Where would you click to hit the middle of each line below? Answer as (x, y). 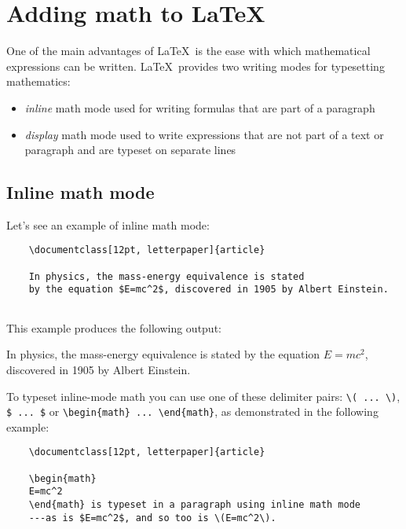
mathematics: (38, 81)
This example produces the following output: (114, 327)
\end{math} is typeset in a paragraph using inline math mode (195, 505)
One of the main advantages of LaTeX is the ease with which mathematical (188, 51)
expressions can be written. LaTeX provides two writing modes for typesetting (196, 66)
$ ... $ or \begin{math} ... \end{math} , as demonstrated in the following (192, 411)
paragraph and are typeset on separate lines (130, 150)
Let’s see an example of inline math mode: (108, 224)
